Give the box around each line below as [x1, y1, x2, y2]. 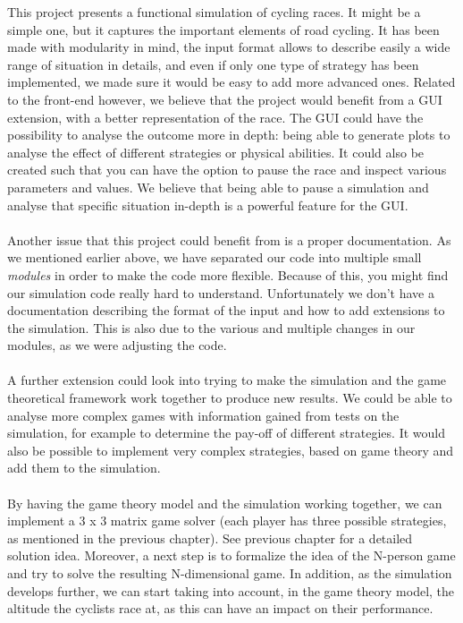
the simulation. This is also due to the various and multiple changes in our [7, 318, 416, 337]
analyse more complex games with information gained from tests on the [7, 405, 400, 424]
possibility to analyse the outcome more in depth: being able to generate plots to [7, 125, 450, 144]
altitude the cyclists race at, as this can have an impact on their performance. [7, 599, 434, 618]
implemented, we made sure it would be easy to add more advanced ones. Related [7, 73, 456, 91]
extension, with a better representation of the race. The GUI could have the [7, 107, 424, 126]
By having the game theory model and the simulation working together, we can [7, 493, 442, 512]
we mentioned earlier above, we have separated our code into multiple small [7, 248, 422, 267]
